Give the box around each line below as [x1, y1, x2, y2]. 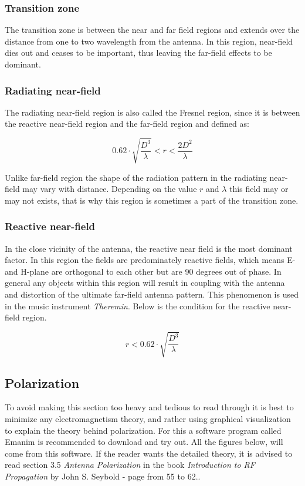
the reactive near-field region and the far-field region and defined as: [5, 117, 249, 130]
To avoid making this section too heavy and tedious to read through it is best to [5, 401, 294, 413]
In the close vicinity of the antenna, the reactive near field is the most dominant [5, 242, 293, 254]
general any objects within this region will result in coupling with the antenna [5, 276, 285, 289]
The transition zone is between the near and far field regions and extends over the [5, 23, 300, 36]
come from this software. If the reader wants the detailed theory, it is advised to [5, 447, 293, 459]
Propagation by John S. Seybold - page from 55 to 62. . [5, 470, 201, 482]
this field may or [229, 183, 289, 195]
